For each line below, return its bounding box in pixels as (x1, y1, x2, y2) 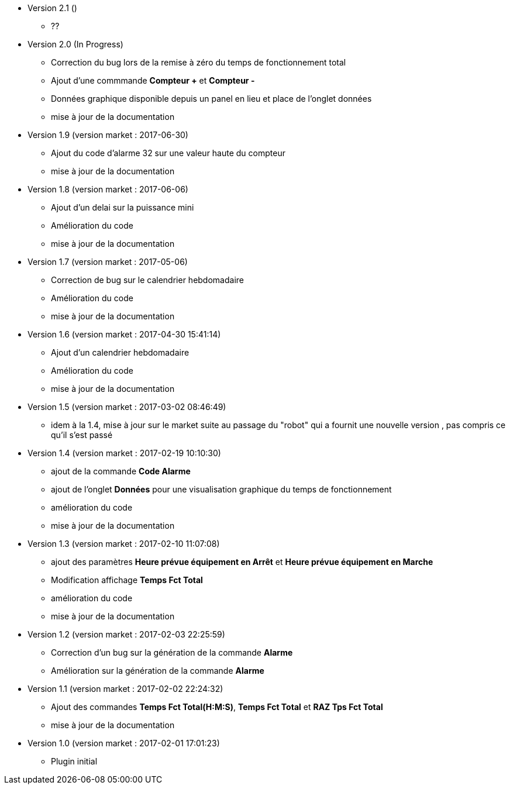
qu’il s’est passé (51, 430, 113, 440)
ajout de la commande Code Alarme (51, 466, 191, 476)
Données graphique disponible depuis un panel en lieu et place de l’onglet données (51, 94, 372, 104)
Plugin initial (51, 756, 98, 766)
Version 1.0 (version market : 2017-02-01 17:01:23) (27, 738, 220, 748)
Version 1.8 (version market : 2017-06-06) (27, 184, 188, 194)
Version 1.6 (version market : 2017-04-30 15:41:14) (27, 329, 221, 339)
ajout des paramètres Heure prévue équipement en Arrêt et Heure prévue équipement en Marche (51, 557, 433, 567)
